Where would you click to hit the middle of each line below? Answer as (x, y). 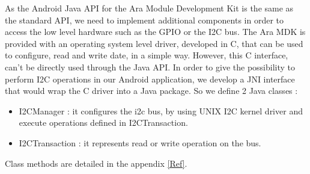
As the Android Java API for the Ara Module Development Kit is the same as (149, 8)
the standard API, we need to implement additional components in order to (144, 20)
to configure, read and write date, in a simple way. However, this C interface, (147, 55)
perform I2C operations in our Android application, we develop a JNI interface (150, 79)
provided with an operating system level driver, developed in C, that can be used (154, 43)
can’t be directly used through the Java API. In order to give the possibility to (150, 67)
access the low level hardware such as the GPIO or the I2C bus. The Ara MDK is (155, 32)
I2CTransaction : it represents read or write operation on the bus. (140, 142)
